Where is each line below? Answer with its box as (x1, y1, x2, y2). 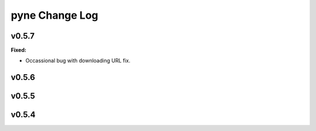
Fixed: (11, 47, 26, 54)
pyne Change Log (11, 9, 99, 22)
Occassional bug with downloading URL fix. (25, 57, 131, 64)
